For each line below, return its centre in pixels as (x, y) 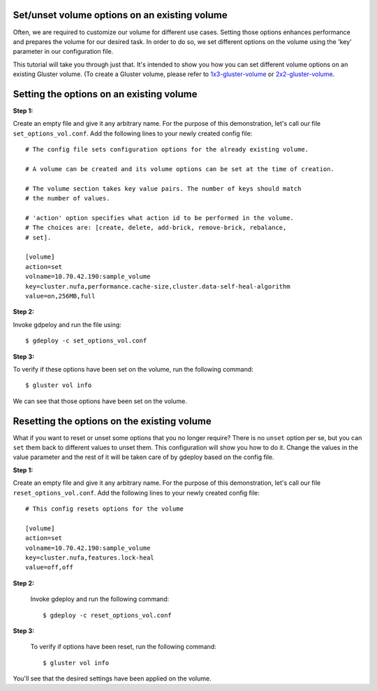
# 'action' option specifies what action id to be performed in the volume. (160, 218)
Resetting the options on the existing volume (112, 421)
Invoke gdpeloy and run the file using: (67, 324)
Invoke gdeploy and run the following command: (100, 599)
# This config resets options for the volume (105, 509)
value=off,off (49, 567)
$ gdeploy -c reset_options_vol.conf (108, 615)
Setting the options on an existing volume (105, 94)
